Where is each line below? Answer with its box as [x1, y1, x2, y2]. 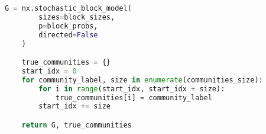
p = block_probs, [38, 21, 98, 30]
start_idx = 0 [21, 66, 77, 75]
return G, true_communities [21, 120, 132, 129]
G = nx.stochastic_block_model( [5, 4, 132, 12]
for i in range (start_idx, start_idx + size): [38, 84, 225, 93]
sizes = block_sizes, [38, 12, 115, 21]
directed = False [38, 30, 98, 39]
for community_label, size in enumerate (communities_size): [21, 75, 263, 84]
